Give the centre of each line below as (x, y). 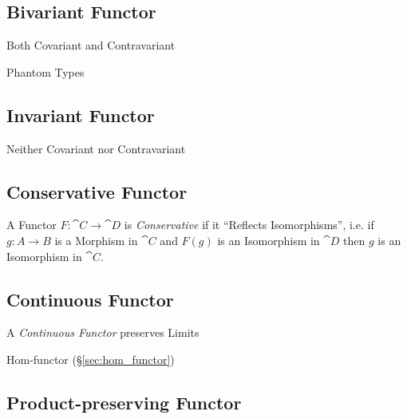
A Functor (32, 225)
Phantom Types (45, 71)
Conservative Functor (97, 191)
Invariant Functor (81, 115)
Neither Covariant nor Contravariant (96, 148)
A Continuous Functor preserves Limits (103, 332)
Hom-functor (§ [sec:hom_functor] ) (91, 359)
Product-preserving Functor (124, 402)
